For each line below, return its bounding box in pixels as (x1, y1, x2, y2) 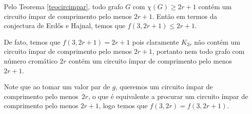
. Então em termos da (152, 11, 217, 21)
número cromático (4, 55, 58, 65)
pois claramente (132, 36, 179, 47)
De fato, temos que (4, 36, 60, 47)
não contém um (194, 36, 240, 47)
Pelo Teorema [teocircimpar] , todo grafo (4, 1, 123, 11)
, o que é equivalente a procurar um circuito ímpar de (88, 91, 248, 101)
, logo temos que (98, 100, 148, 111)
